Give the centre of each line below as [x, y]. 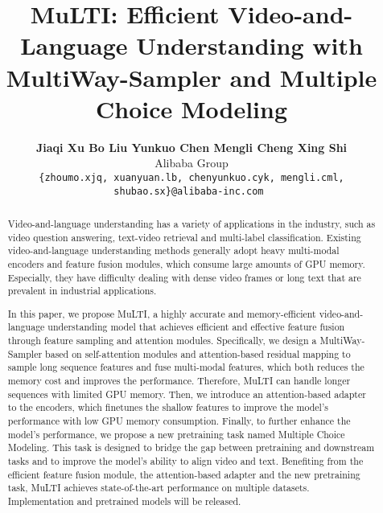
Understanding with [249, 45]
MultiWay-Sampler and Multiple [191, 77]
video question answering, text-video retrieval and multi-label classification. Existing [184, 237]
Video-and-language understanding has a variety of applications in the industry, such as [191, 223]
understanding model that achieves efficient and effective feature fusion [196, 327]
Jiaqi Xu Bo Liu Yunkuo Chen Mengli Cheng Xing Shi [191, 147]
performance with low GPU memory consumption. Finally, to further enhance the [179, 421]
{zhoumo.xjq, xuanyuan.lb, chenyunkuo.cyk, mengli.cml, [191, 177]
